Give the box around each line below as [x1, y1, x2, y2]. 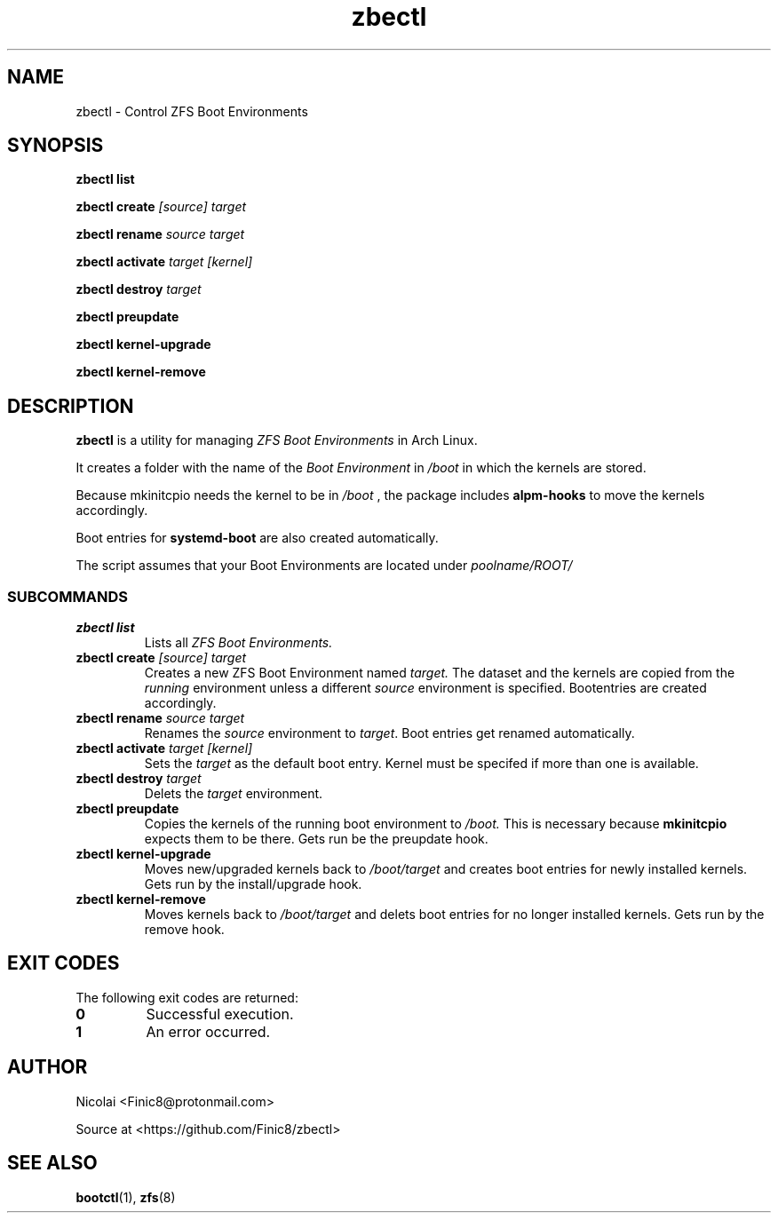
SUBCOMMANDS [7, 587, 128, 606]
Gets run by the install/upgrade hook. [144, 876, 362, 892]
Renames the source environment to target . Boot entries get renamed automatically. [144, 725, 635, 741]
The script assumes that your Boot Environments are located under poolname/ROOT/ [75, 558, 573, 574]
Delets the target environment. [144, 786, 323, 802]
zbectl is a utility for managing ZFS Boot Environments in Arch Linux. [75, 432, 478, 448]
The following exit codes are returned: [75, 989, 298, 1005]
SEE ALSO [7, 1152, 98, 1175]
